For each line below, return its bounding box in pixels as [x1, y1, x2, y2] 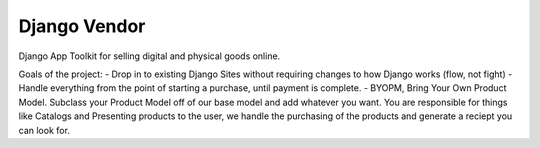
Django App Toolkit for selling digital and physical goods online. [18, 50, 281, 62]
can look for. [18, 124, 70, 136]
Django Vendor [18, 15, 146, 37]
